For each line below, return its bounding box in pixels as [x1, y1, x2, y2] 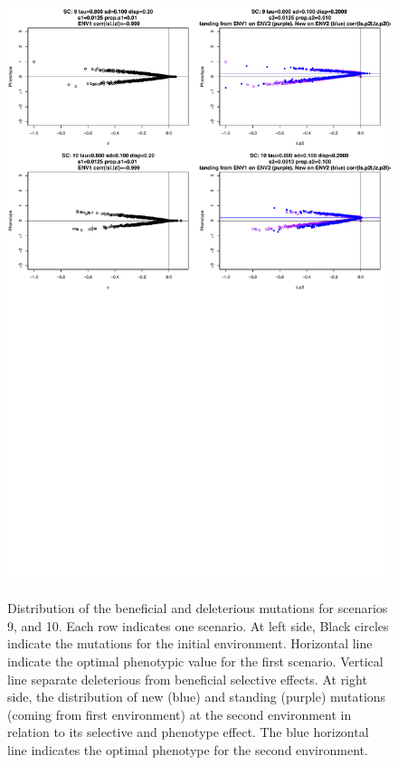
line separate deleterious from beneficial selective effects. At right [7, 669, 367, 688]
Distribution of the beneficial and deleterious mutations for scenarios [7, 599, 388, 618]
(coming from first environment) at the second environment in [7, 704, 352, 723]
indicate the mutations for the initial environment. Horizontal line [7, 634, 373, 653]
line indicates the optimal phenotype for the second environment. [7, 740, 368, 759]
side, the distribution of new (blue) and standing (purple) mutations [7, 687, 386, 706]
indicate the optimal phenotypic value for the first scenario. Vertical [7, 651, 384, 670]
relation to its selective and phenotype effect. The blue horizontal [7, 722, 369, 741]
